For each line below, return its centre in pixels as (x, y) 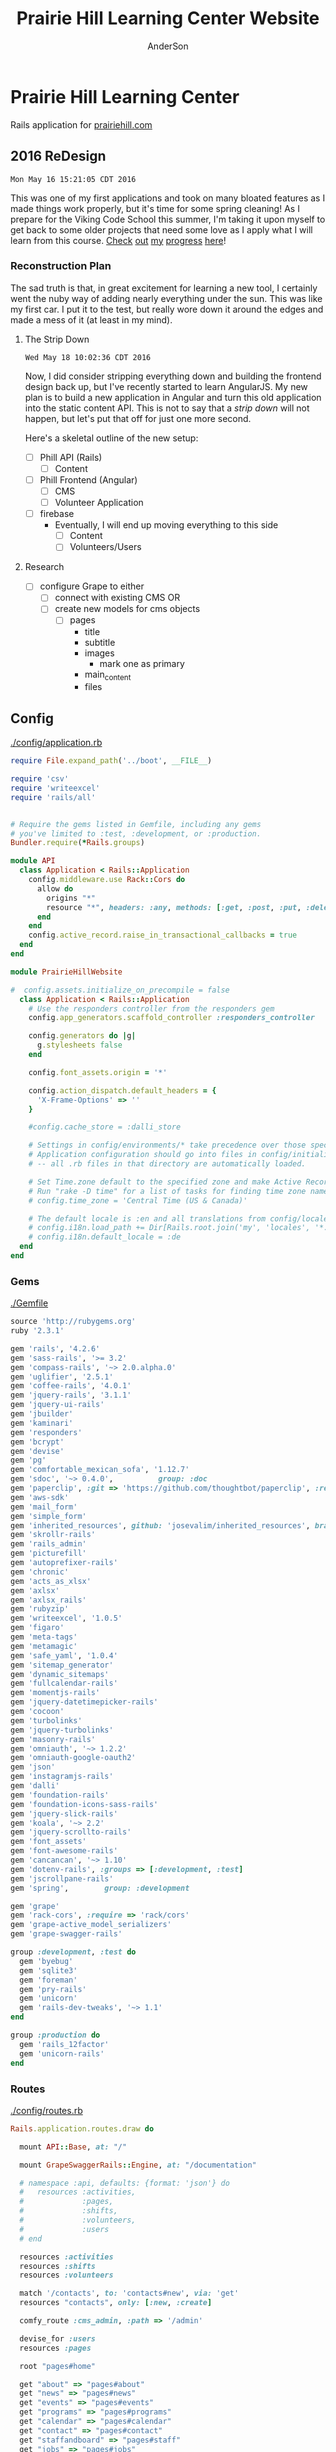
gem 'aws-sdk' (40, 1497)
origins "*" (71, 898)
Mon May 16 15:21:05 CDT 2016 (73, 179)
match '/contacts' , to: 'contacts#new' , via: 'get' (129, 2293)
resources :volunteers (66, 2275)
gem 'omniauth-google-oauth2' (73, 1758)
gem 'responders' (46, 1432)
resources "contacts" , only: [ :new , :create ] (116, 2303)
